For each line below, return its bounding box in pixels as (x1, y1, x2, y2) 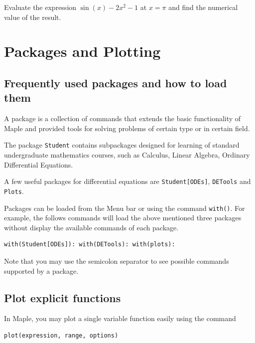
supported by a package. (4, 265, 79, 276)
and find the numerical (168, 2, 238, 12)
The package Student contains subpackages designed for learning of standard (4, 140, 240, 150)
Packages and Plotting (4, 41, 161, 61)
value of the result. (4, 11, 61, 22)
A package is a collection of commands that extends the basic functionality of (4, 113, 241, 124)
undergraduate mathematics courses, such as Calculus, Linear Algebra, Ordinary (4, 150, 250, 160)
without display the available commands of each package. (4, 222, 179, 232)
